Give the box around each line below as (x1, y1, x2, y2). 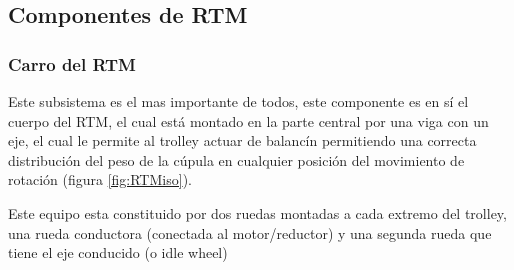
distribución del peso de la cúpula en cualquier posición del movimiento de (8, 149, 465, 170)
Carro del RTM (8, 51, 136, 76)
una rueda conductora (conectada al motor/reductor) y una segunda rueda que (8, 222, 492, 243)
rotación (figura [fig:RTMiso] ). (8, 169, 192, 190)
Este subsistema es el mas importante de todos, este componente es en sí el (8, 91, 469, 111)
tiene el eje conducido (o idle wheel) (8, 242, 228, 263)
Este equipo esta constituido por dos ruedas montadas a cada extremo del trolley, (8, 202, 507, 223)
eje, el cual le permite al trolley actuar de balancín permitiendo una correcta (8, 130, 477, 151)
